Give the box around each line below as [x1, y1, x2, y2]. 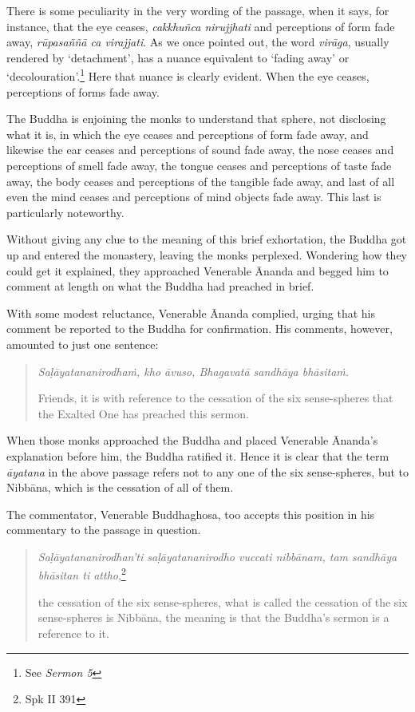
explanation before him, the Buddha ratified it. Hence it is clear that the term [6, 447, 389, 464]
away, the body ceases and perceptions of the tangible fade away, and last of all [6, 172, 395, 189]
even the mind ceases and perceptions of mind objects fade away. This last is [6, 188, 381, 205]
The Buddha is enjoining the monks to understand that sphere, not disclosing [6, 110, 386, 127]
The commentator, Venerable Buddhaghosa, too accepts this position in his [6, 505, 375, 522]
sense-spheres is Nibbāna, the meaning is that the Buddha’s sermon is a [38, 609, 389, 626]
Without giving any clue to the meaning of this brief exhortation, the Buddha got [6, 231, 407, 247]
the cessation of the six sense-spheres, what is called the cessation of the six [38, 593, 408, 610]
